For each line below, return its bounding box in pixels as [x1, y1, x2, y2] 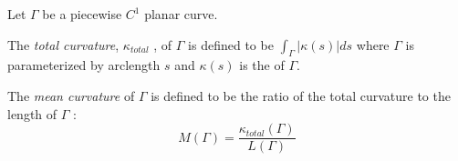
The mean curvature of [7, 86, 135, 105]
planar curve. [144, 5, 218, 23]
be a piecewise [42, 5, 122, 23]
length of [7, 104, 57, 123]
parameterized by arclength [7, 55, 161, 75]
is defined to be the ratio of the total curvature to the [151, 86, 451, 105]
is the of [239, 55, 285, 75]
